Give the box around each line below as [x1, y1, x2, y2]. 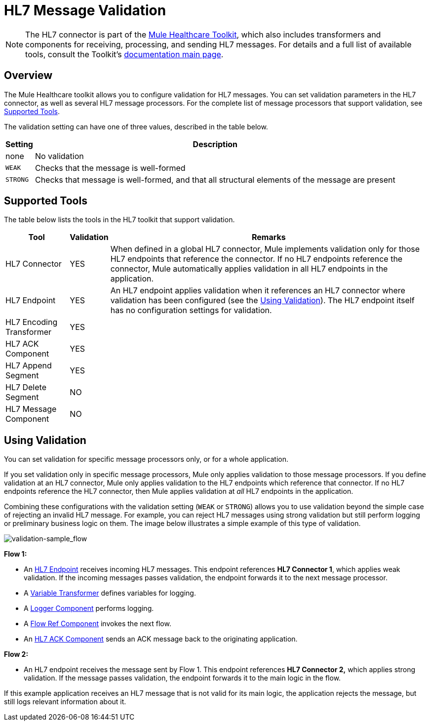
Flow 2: [4, 650, 29, 659]
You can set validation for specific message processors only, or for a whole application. [4, 455, 289, 464]
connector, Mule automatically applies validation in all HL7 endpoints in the [110, 264, 388, 274]
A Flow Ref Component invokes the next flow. [24, 619, 171, 628]
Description [193, 139, 238, 149]
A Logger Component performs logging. [24, 604, 154, 613]
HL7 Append [5, 361, 52, 371]
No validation [35, 151, 84, 161]
